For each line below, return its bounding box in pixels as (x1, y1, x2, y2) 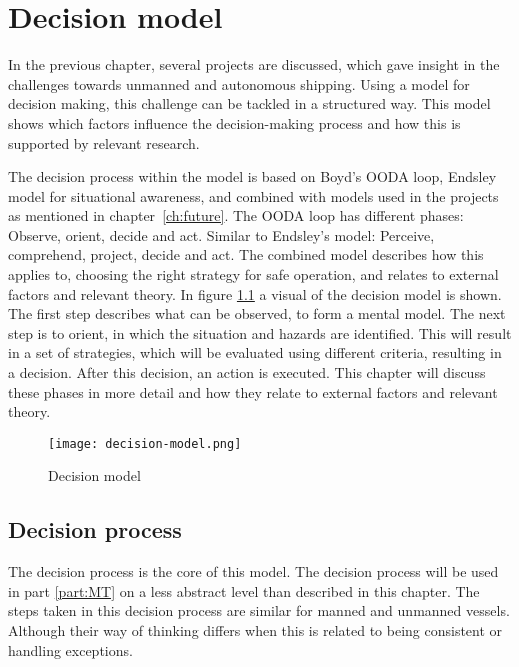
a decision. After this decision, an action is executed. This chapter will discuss (8, 362, 486, 383)
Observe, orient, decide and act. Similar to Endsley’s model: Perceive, (8, 224, 435, 245)
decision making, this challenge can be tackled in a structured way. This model (8, 93, 491, 114)
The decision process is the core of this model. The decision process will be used (8, 561, 499, 582)
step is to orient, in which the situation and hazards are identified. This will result (8, 322, 512, 343)
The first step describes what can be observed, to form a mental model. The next (8, 303, 506, 324)
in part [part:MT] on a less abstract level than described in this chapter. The (8, 580, 480, 601)
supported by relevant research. (8, 132, 200, 153)
